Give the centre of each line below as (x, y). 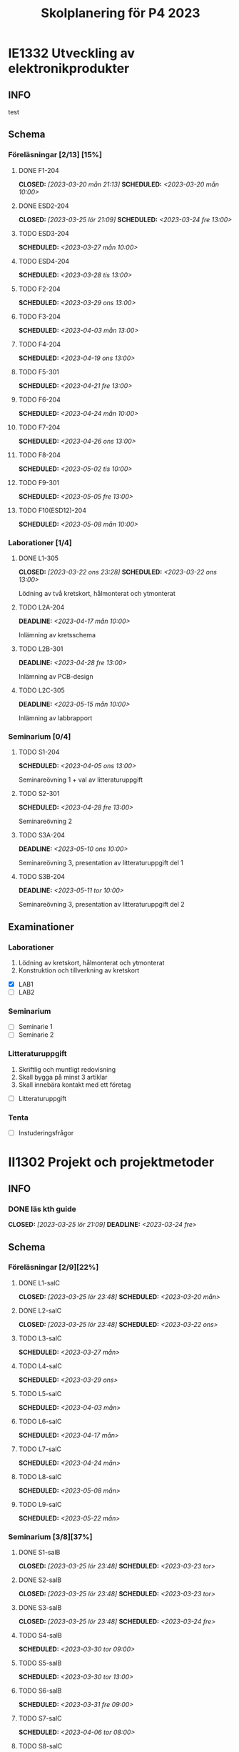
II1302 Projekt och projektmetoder (111, 1162)
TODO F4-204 (40, 344)
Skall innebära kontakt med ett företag (75, 1085)
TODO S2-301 (39, 794)
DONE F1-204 (39, 170)
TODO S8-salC (40, 1746)
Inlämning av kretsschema (57, 634)
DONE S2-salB (40, 1580)
